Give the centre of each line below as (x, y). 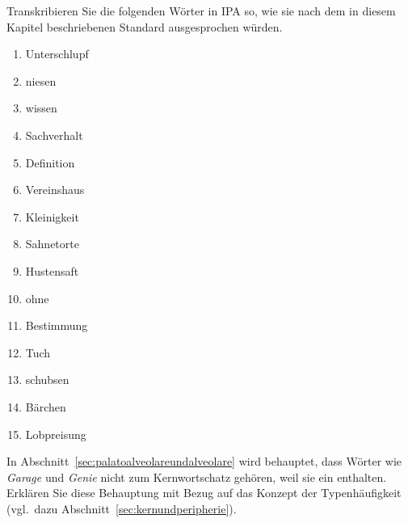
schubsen (47, 380)
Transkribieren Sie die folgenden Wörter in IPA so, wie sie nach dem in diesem (201, 11)
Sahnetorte (52, 244)
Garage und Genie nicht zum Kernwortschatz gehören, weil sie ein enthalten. (197, 477)
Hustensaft (52, 270)
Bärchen (46, 406)
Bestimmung (57, 325)
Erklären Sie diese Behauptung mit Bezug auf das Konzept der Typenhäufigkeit (204, 493)
